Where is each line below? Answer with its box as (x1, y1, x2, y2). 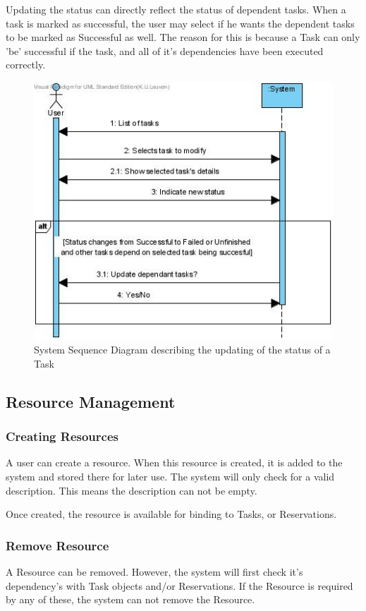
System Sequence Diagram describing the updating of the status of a (34, 342, 331, 357)
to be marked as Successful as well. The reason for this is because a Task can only (6, 30, 360, 44)
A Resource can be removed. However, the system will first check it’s (6, 564, 303, 579)
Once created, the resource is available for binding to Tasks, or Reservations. (6, 507, 337, 521)
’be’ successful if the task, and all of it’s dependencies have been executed (6, 43, 324, 58)
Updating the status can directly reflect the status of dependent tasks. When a (6, 2, 346, 16)
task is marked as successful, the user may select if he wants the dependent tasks (6, 16, 355, 30)
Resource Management (6, 390, 176, 412)
